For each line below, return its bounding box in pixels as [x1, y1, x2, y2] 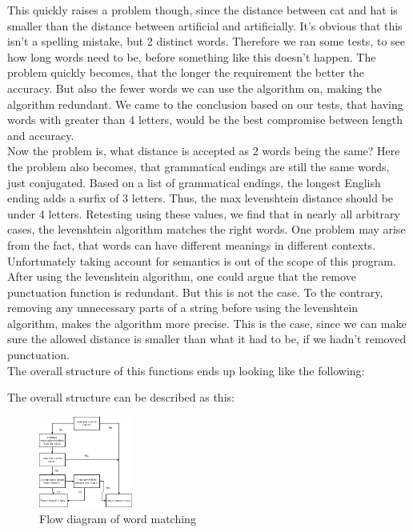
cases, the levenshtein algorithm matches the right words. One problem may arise [7, 221, 406, 238]
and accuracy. [7, 126, 74, 143]
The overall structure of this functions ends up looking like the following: [7, 362, 365, 378]
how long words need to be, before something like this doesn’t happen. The [7, 48, 376, 65]
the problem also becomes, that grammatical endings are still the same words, [7, 158, 390, 174]
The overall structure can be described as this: [7, 389, 235, 406]
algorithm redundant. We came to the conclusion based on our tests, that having [7, 95, 403, 112]
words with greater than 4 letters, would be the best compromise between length [7, 111, 403, 128]
